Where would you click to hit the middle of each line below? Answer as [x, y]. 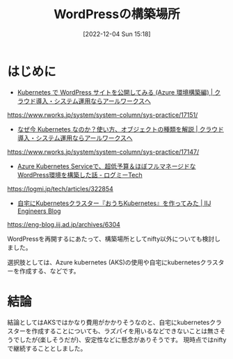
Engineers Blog [39, 211]
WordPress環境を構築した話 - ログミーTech [80, 175]
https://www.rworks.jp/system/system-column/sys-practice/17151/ [103, 115]
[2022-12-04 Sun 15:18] [117, 34]
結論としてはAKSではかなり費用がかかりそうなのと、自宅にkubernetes [109, 322]
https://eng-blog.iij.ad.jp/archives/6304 [64, 224]
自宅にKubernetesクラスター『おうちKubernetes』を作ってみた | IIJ [114, 203]
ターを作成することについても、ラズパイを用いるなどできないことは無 [113, 330]
